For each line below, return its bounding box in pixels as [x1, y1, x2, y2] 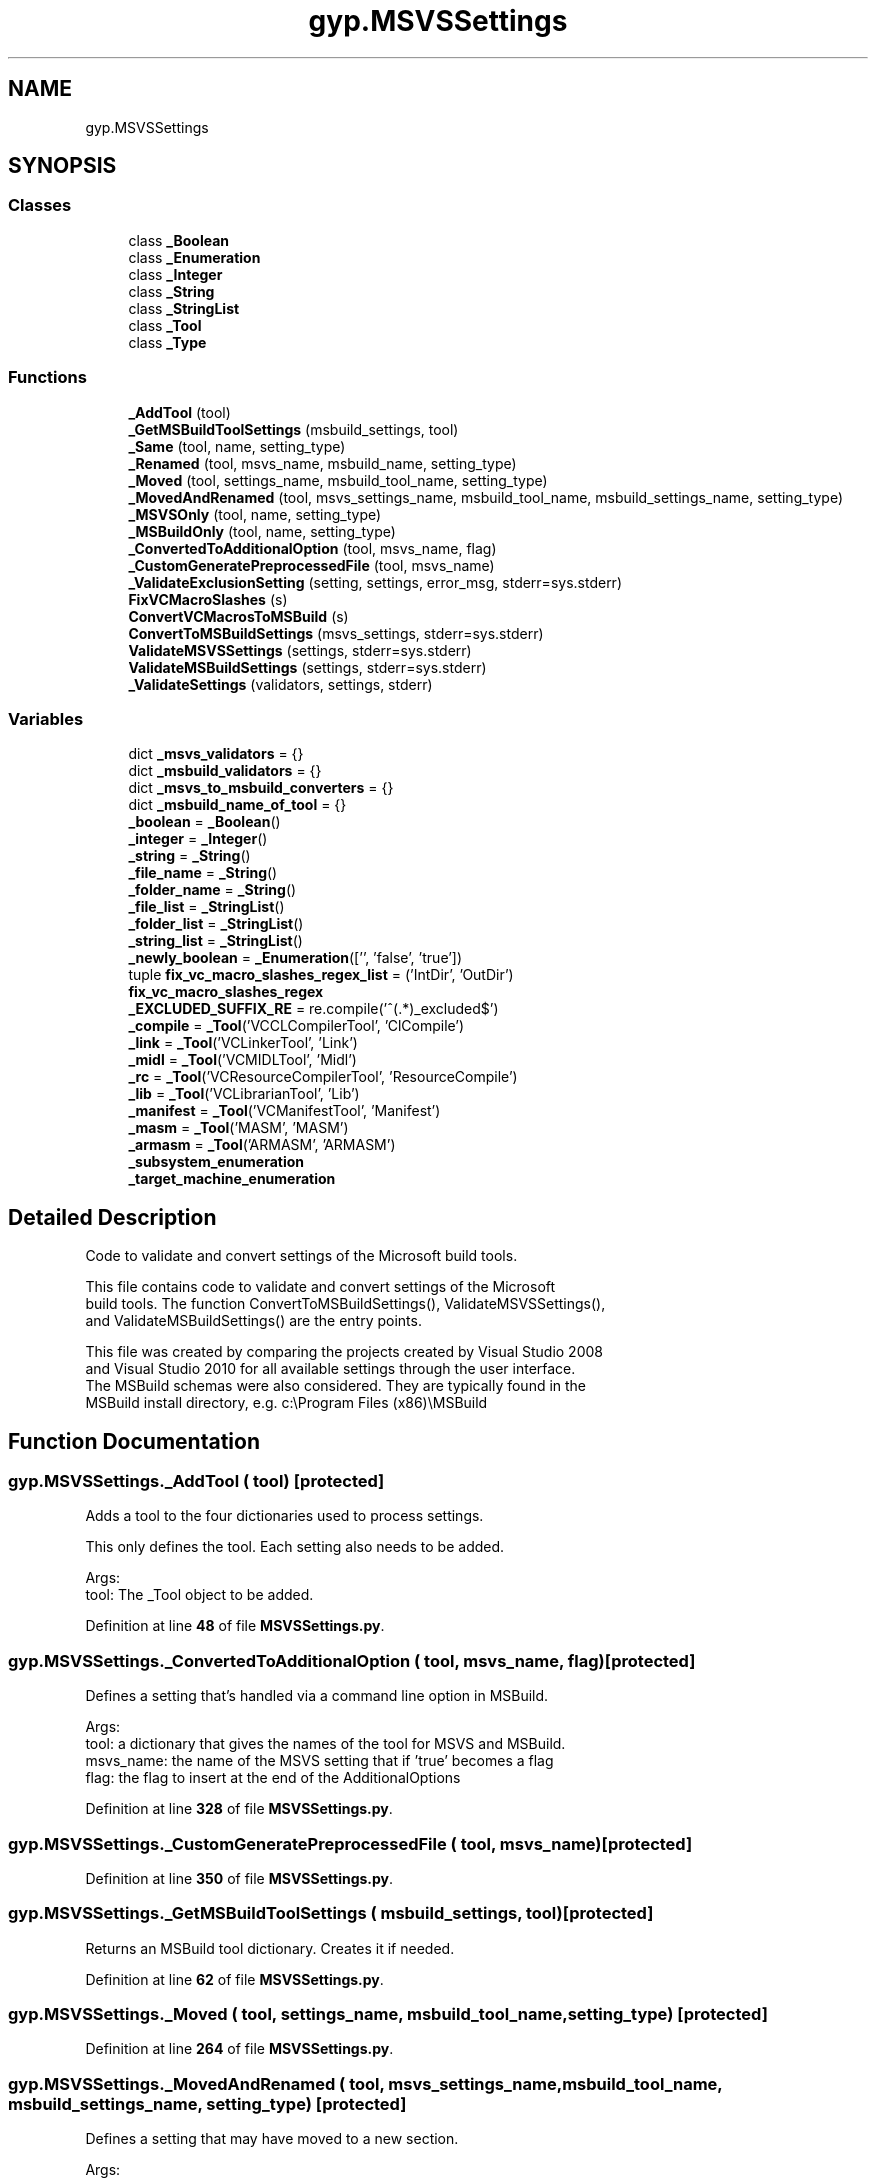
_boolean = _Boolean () [128, 813, 281, 831]
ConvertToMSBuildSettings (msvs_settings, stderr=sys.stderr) [128, 624, 544, 642]
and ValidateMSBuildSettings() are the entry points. [85, 1312, 422, 1330]
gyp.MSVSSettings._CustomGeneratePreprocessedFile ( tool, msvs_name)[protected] [8, 1833, 693, 1854]
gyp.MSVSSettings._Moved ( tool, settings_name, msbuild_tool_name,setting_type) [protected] [8, 2004, 768, 2024]
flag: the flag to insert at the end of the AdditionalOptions [85, 1769, 461, 1787]
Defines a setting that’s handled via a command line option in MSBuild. [85, 1687, 549, 1705]
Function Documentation [8, 1428, 260, 1454]
